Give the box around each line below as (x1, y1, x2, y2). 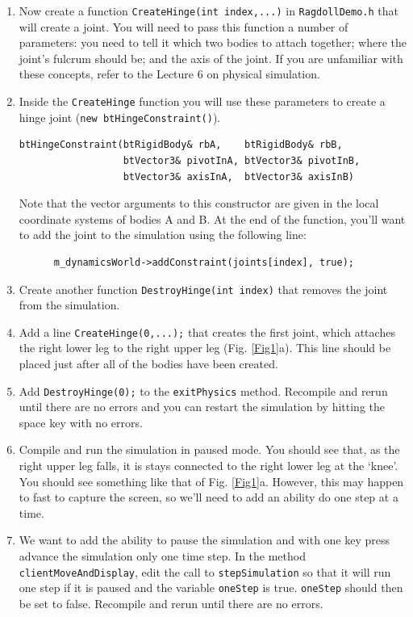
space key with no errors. (19, 413, 143, 430)
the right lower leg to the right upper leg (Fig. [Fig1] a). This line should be (19, 339, 391, 356)
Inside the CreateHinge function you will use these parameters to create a (19, 93, 386, 110)
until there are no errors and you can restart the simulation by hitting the (19, 398, 385, 415)
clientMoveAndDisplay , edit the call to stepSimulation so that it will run (19, 563, 391, 580)
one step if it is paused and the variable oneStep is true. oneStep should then (19, 579, 403, 596)
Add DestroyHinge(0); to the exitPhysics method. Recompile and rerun (19, 382, 388, 399)
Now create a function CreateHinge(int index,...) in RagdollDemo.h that (19, 2, 398, 19)
